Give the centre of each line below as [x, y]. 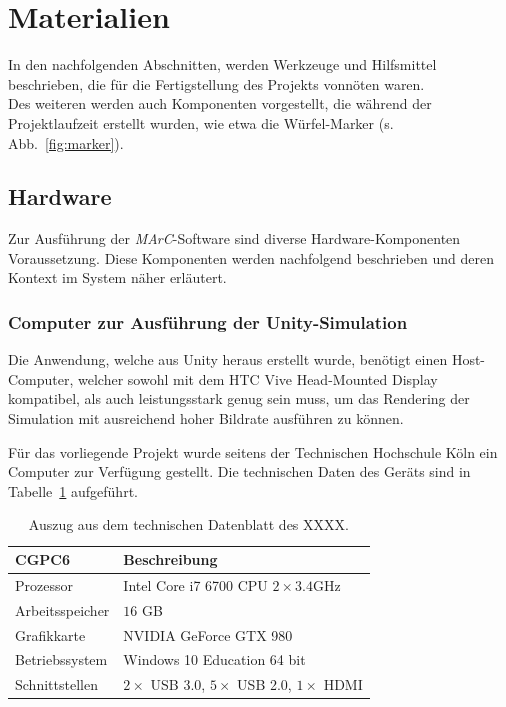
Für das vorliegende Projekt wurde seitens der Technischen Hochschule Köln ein [253, 451]
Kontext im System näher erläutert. [117, 277]
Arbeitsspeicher [62, 609]
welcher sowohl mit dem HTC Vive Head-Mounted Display [258, 378]
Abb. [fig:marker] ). [66, 142]
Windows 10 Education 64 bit [214, 659]
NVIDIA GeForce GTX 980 [208, 634]
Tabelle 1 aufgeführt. [73, 490]
